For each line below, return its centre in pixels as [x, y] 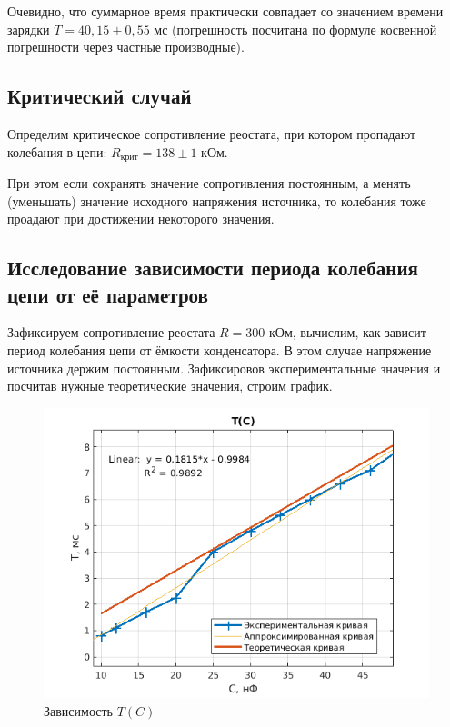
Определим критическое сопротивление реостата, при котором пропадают [212, 133]
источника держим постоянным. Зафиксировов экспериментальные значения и [224, 368]
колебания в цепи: [57, 151]
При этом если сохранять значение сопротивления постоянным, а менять [209, 183]
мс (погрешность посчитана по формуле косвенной [295, 29]
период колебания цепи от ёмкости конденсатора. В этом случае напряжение [220, 350]
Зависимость [78, 710]
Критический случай [100, 96]
